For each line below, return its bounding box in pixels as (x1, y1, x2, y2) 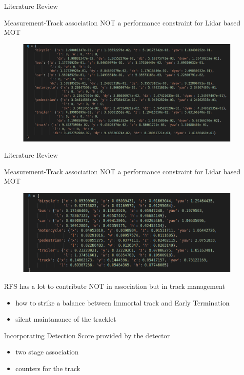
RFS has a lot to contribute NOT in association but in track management (4, 281, 225, 291)
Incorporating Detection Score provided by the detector (4, 330, 170, 340)
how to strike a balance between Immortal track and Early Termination (15, 297, 230, 307)
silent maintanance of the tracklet (15, 314, 116, 324)
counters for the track (15, 363, 81, 373)
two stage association (15, 347, 79, 357)
